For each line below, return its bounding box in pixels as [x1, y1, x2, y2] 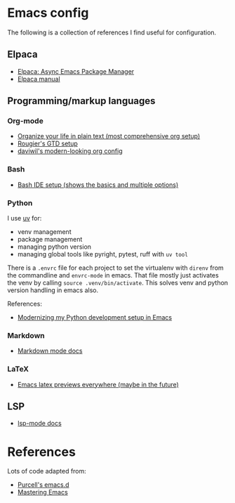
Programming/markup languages [7, 95, 156, 107]
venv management [17, 228, 72, 236]
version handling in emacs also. [7, 286, 99, 294]
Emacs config [7, 5, 89, 21]
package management [17, 235, 83, 244]
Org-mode [7, 116, 43, 126]
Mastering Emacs [17, 488, 68, 497]
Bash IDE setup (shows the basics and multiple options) [17, 181, 179, 189]
